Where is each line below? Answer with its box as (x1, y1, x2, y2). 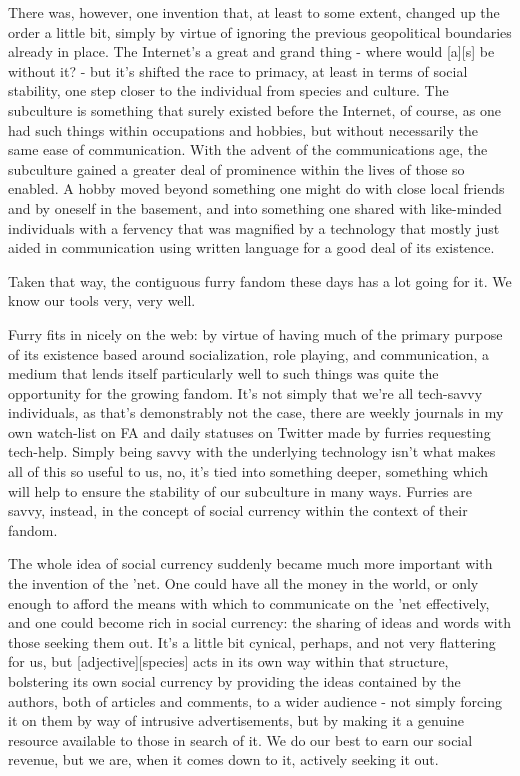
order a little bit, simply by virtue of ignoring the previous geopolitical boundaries (8, 21, 512, 42)
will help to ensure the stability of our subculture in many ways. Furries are (8, 480, 473, 501)
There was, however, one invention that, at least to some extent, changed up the (8, 2, 500, 22)
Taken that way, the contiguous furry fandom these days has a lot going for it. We (8, 270, 512, 291)
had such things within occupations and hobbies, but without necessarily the (8, 119, 478, 140)
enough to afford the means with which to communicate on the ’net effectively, (8, 592, 490, 613)
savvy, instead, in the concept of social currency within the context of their (8, 500, 468, 521)
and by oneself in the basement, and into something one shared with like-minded (8, 197, 502, 218)
